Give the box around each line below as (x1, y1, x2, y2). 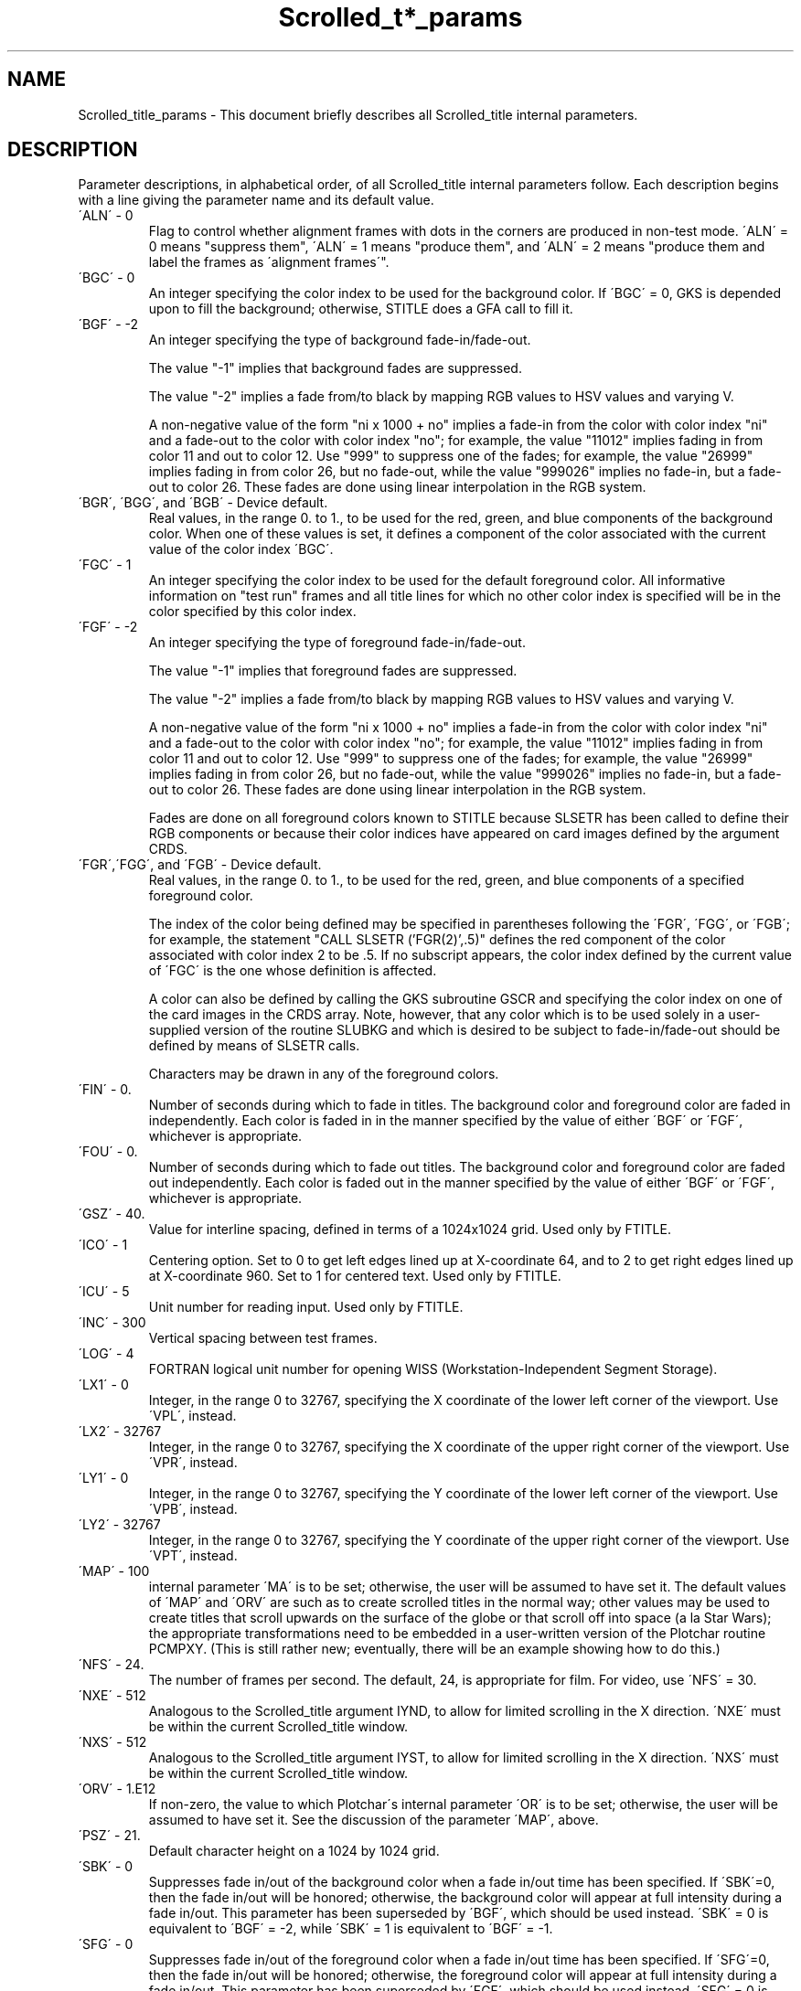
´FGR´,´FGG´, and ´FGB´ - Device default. (78, 857, 322, 873)
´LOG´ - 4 (78, 1346, 134, 1362)
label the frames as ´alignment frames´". (148, 254, 390, 271)
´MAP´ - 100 (78, 1563, 150, 1580)
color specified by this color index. (148, 603, 357, 620)
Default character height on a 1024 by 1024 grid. (148, 1843, 440, 1859)
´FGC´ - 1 (78, 557, 132, 573)
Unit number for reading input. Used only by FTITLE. (148, 1299, 464, 1315)
